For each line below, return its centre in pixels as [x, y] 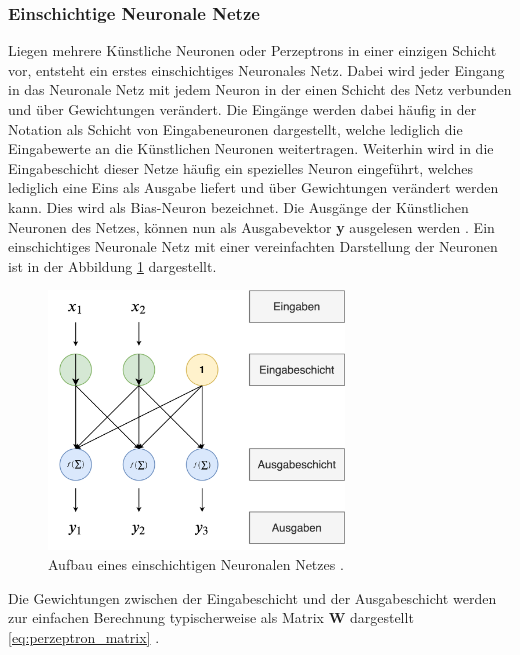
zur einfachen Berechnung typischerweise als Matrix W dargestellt [211, 617]
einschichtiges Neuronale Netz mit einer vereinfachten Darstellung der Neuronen [253, 246]
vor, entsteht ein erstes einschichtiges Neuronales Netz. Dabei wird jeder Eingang [256, 69]
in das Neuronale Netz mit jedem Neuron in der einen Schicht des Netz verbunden [260, 89]
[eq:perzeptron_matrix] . [84, 636]
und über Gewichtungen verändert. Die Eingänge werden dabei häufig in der [242, 109]
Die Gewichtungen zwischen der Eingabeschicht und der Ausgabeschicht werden [252, 597]
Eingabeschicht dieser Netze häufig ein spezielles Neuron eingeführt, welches [240, 167]
